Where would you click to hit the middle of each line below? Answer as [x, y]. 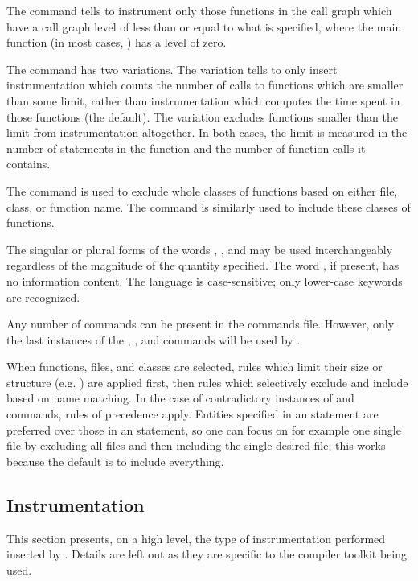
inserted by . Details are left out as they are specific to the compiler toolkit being [207, 554]
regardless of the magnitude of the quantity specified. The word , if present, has [203, 265]
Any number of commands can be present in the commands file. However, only [201, 324]
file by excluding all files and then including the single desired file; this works [196, 445]
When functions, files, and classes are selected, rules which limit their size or [195, 367]
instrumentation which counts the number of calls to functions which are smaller [205, 85]
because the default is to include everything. [115, 461]
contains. [29, 164]
